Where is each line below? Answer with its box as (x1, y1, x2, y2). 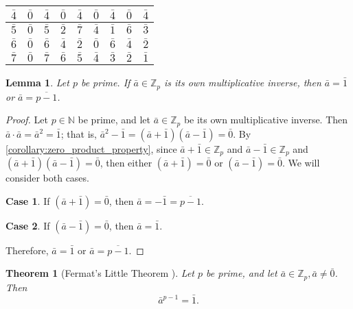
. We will (282, 156, 320, 170)
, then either (100, 156, 152, 170)
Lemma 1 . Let (5, 75, 69, 90)
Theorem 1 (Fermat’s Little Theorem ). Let (5, 266, 194, 280)
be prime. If (80, 75, 130, 90)
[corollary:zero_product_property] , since (5, 141, 177, 156)
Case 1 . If (5, 193, 50, 208)
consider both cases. (5, 171, 89, 185)
